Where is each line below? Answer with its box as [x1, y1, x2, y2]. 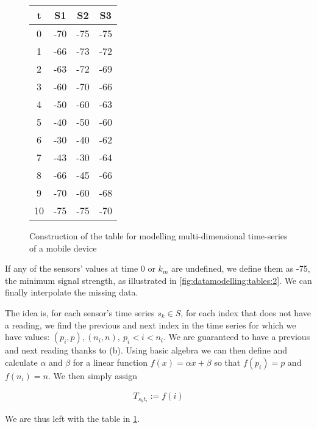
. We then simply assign [48, 369, 138, 382]
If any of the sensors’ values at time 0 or [5, 262, 155, 275]
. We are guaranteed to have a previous [163, 330, 310, 343]
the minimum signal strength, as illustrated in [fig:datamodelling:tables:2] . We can [5, 274, 312, 286]
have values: [5, 330, 50, 343]
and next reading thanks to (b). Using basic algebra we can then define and [5, 344, 288, 357]
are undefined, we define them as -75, [171, 262, 310, 275]
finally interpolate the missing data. [5, 286, 138, 299]
